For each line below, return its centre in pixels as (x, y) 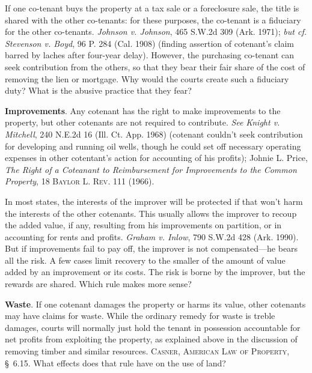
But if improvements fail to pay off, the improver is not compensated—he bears (151, 248)
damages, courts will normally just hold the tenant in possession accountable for (153, 327)
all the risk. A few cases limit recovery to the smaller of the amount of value (145, 260)
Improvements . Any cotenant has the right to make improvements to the (143, 110)
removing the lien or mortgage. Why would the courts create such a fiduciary (147, 78)
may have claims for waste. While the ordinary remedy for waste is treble (140, 316)
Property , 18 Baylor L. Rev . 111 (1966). (80, 181)
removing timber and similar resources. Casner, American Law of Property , (147, 351)
